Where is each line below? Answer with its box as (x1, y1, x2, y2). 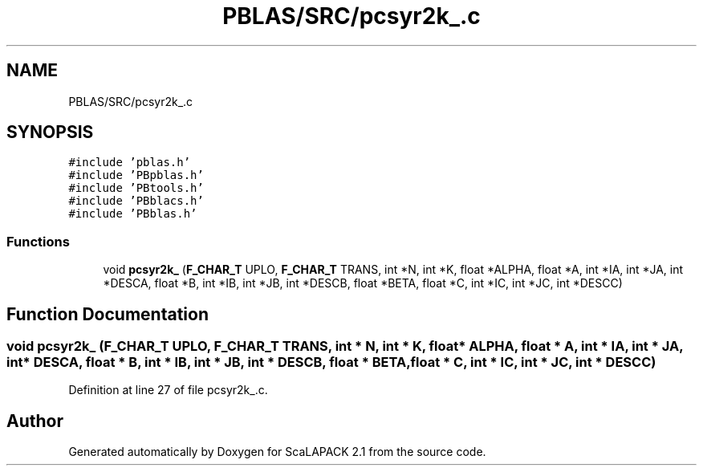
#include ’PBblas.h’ (68, 207, 197, 221)
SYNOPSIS (6, 122, 94, 143)
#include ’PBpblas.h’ (68, 169, 204, 182)
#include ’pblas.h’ (68, 156, 191, 169)
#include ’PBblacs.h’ (68, 194, 204, 208)
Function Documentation (6, 303, 209, 324)
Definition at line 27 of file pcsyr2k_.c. (68, 383, 268, 397)
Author (6, 410, 63, 431)
